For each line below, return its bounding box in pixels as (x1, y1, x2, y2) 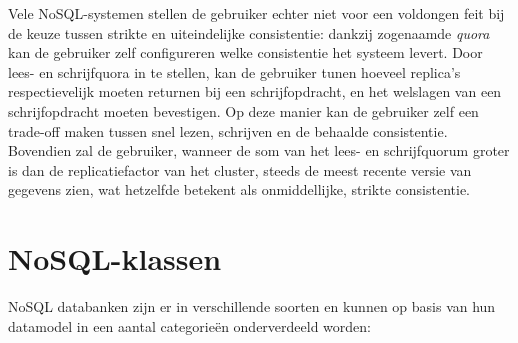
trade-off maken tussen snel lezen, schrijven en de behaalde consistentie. (8, 120, 448, 141)
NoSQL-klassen (8, 238, 222, 279)
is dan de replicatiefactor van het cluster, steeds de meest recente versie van (8, 159, 472, 180)
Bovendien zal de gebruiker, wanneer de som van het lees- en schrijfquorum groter (8, 140, 510, 161)
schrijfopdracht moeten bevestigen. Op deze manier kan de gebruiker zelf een (8, 100, 479, 121)
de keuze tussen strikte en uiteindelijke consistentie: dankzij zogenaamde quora (8, 22, 490, 43)
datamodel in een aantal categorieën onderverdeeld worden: (8, 315, 371, 336)
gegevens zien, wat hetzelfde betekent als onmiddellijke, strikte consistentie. (8, 179, 470, 200)
